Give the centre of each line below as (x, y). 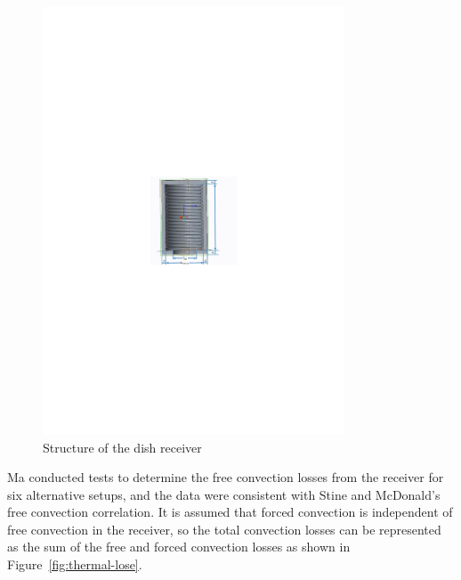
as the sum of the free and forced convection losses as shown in (179, 547)
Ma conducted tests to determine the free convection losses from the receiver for (226, 477)
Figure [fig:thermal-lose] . (75, 564)
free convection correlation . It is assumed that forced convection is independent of (230, 512)
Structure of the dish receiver (122, 447)
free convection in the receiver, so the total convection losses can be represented (224, 529)
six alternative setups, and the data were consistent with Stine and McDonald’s (224, 494)
